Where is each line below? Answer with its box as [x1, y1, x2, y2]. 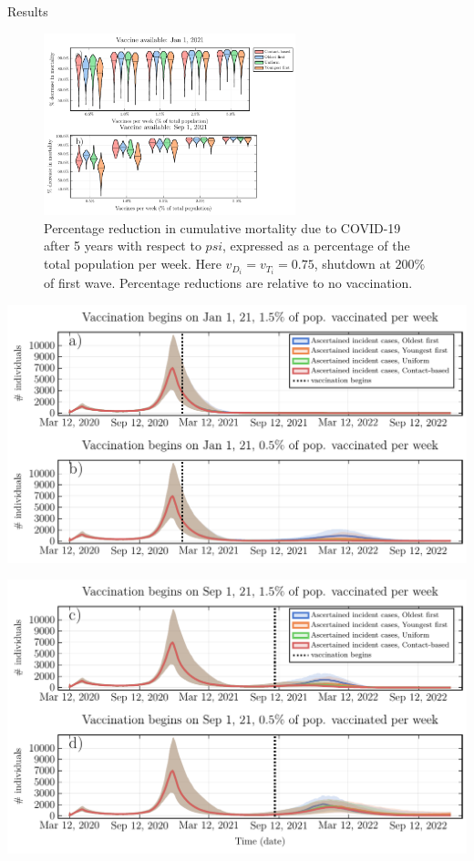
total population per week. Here [44, 254, 222, 273]
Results [7, 2, 48, 20]
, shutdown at [314, 254, 391, 273]
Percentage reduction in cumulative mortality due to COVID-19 [44, 218, 401, 237]
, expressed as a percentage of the [222, 236, 410, 255]
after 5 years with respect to [44, 236, 201, 255]
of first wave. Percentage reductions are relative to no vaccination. [44, 273, 413, 292]
